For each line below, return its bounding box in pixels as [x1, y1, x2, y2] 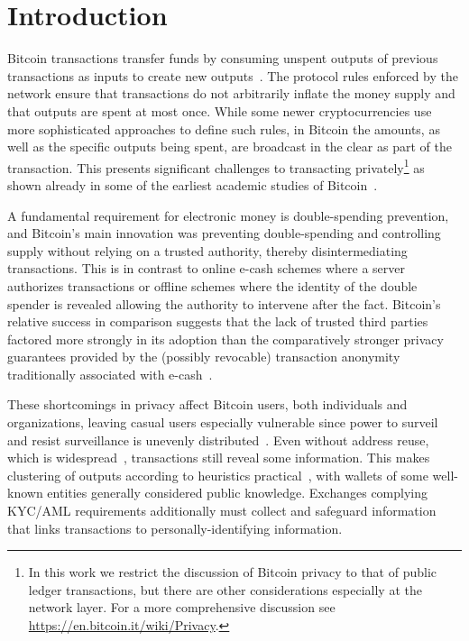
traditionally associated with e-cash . [7, 364, 213, 383]
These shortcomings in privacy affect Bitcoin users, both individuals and [7, 395, 408, 414]
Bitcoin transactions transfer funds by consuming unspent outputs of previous [7, 49, 438, 68]
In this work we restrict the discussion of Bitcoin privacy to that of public [28, 563, 437, 581]
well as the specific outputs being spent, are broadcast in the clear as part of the [7, 137, 452, 156]
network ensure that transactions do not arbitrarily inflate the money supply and [7, 84, 455, 103]
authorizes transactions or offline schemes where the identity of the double [7, 276, 418, 295]
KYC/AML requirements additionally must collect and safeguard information [7, 501, 437, 520]
